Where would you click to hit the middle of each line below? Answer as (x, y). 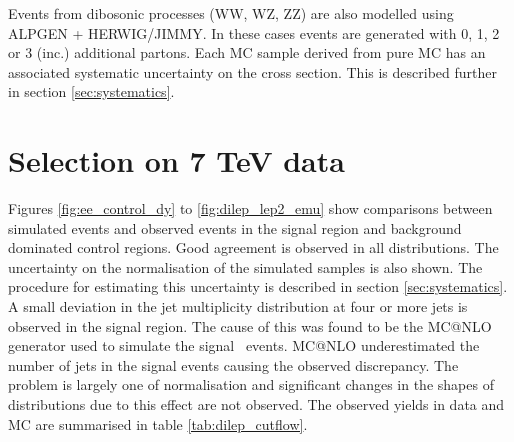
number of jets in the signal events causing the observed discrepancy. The (233, 364)
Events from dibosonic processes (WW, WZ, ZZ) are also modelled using (231, 13)
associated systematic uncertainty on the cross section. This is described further (252, 71)
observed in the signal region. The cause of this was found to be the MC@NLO (250, 325)
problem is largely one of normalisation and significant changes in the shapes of (251, 384)
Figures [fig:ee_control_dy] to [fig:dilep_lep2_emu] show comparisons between (250, 208)
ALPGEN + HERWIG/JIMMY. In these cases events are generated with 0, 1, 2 (254, 32)
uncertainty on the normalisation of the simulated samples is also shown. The (245, 266)
